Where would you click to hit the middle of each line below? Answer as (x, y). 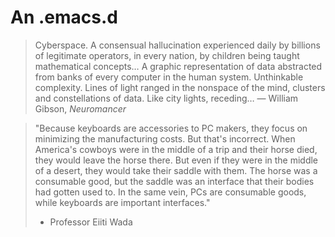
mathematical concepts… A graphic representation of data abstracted (178, 66)
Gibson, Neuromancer (80, 108)
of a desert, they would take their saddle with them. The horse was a (176, 170)
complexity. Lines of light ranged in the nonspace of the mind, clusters (180, 87)
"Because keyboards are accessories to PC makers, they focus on (171, 128)
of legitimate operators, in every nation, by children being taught (167, 55)
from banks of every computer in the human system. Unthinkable (169, 77)
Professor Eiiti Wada (91, 222)
